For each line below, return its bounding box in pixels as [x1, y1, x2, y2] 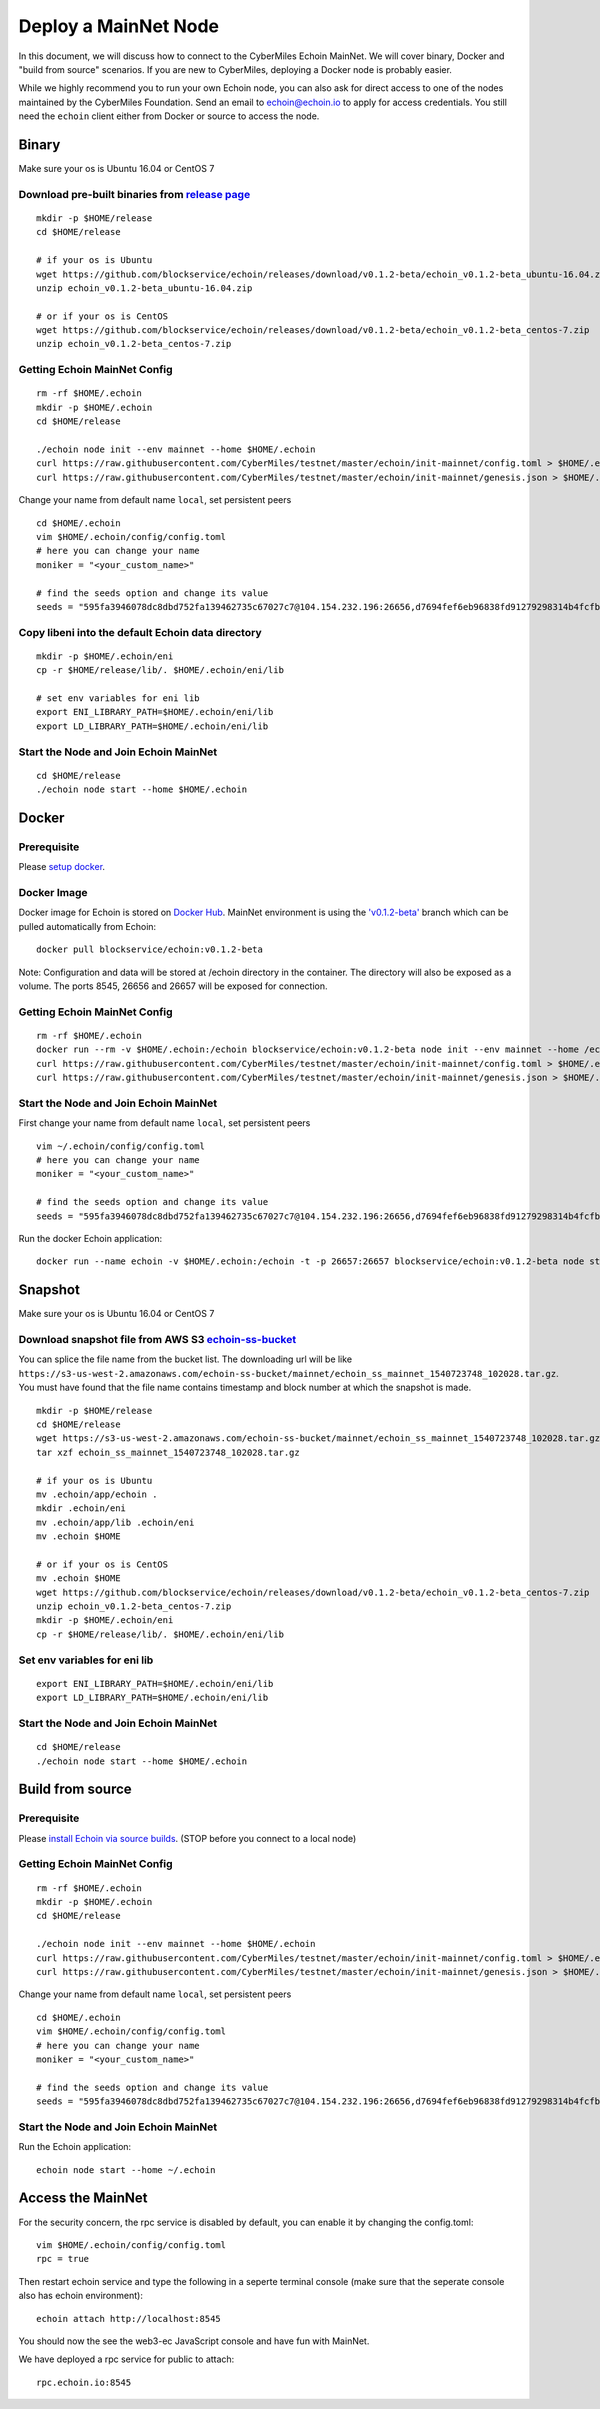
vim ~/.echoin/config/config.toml [36, 1140, 205, 1152]
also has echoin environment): [18, 2290, 144, 2302]
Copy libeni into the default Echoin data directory [18, 625, 262, 639]
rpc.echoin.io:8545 [36, 2376, 132, 2388]
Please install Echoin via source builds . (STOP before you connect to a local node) [18, 1832, 357, 1844]
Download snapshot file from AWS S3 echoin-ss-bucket [18, 1333, 297, 1347]
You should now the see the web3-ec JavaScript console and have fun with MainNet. [18, 2335, 370, 2347]
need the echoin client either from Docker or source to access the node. [18, 110, 320, 122]
